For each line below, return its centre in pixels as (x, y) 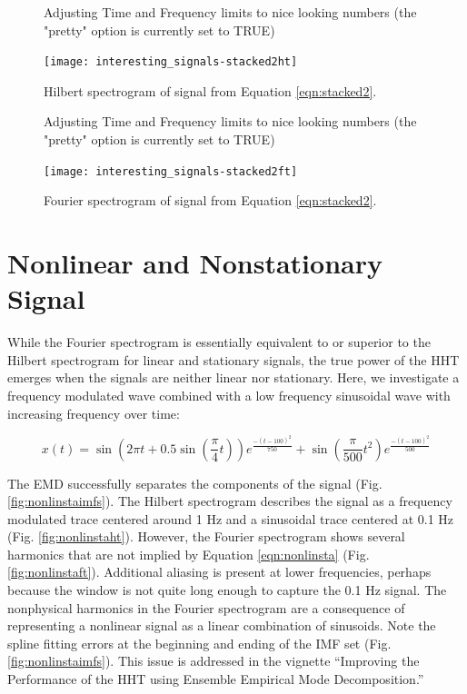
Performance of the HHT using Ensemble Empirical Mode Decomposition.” (216, 679)
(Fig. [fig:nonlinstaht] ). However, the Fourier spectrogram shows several (206, 536)
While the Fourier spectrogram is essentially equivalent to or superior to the (219, 342)
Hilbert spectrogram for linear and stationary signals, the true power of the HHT (233, 359)
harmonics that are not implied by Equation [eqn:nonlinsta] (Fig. (189, 554)
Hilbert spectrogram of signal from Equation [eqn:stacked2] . (210, 90)
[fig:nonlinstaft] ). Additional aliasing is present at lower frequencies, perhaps (219, 572)
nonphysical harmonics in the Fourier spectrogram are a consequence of (206, 607)
